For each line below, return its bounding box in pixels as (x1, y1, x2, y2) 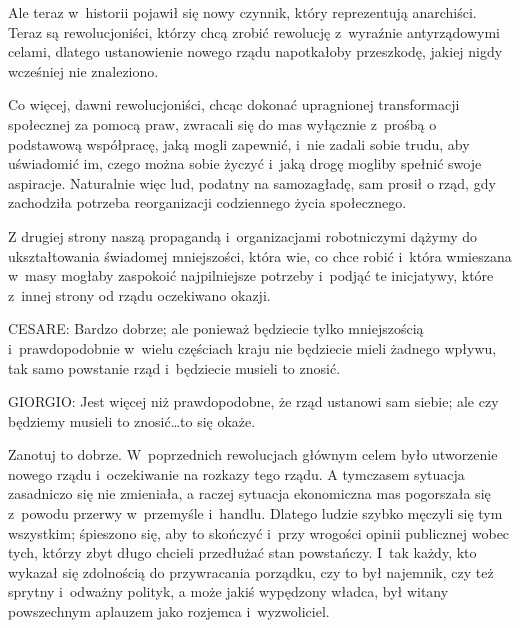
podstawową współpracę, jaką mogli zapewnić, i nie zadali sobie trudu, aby (8, 133, 470, 154)
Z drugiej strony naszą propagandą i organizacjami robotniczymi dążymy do (8, 225, 477, 246)
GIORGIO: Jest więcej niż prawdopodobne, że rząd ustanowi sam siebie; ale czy (8, 391, 499, 412)
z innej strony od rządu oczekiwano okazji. (8, 284, 271, 305)
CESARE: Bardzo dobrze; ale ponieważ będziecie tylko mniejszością (8, 318, 424, 339)
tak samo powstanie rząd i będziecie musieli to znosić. (8, 357, 341, 378)
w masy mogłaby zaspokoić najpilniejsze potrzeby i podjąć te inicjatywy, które (8, 265, 494, 286)
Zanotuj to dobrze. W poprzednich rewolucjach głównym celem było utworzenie (8, 444, 498, 465)
